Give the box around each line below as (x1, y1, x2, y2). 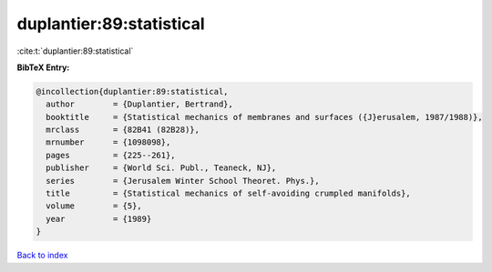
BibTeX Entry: (16, 62, 70, 73)
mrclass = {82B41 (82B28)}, (46, 125, 200, 136)
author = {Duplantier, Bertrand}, (46, 99, 234, 109)
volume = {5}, (46, 201, 143, 211)
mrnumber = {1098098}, (46, 137, 171, 147)
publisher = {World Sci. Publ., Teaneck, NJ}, (46, 163, 277, 173)
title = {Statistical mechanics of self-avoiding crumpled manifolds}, (46, 188, 412, 199)
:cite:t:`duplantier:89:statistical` (16, 45, 134, 56)
